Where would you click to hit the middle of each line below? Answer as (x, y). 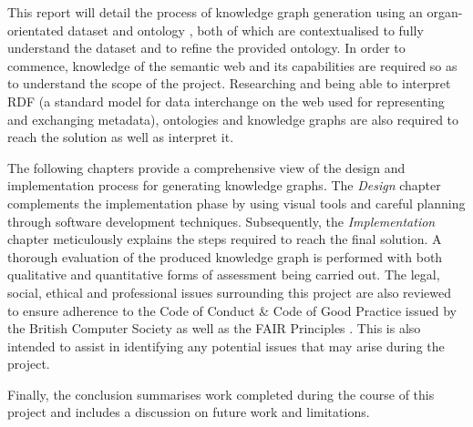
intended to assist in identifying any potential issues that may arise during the (226, 346)
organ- (445, 12)
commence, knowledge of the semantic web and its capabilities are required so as (232, 65)
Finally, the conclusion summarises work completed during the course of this (221, 394)
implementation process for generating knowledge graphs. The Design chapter (224, 185)
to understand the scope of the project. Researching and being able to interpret (229, 83)
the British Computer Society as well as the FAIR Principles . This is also (214, 328)
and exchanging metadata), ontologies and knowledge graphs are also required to (233, 119)
